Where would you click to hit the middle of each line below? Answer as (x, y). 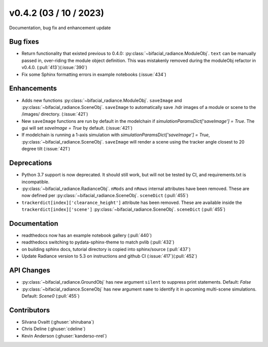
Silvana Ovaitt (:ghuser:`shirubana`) (58, 322)
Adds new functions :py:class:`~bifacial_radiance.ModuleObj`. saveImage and (102, 100)
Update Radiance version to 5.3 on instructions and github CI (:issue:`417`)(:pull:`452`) (109, 256)
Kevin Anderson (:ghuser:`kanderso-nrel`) (64, 336)
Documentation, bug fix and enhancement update (60, 28)
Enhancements (33, 88)
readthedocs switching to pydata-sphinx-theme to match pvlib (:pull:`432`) (98, 242)
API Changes (30, 271)
